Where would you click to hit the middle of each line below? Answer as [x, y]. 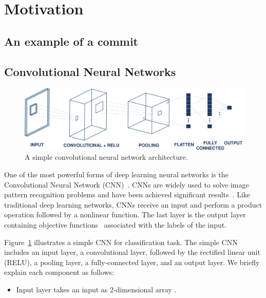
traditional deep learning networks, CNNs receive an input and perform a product [133, 204]
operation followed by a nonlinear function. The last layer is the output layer [125, 215]
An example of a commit [71, 41]
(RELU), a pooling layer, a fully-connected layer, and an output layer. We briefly [132, 262]
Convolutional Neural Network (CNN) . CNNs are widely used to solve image [127, 184]
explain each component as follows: [59, 272]
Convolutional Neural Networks [90, 71]
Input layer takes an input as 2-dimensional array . [96, 289]
